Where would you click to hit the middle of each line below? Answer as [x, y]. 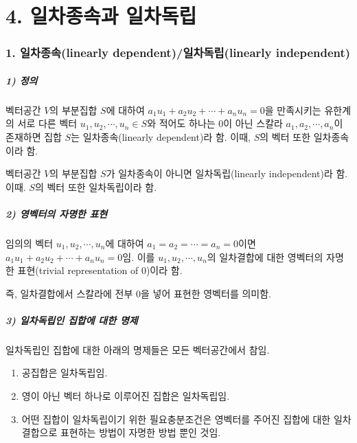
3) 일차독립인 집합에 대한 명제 [72, 320]
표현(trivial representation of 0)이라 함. [100, 270]
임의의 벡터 [30, 243]
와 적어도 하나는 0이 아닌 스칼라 [215, 123]
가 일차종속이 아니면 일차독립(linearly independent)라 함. [227, 173]
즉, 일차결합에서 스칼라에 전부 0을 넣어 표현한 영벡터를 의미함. [138, 293]
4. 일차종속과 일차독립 [101, 15]
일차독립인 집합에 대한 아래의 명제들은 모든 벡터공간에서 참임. [138, 349]
